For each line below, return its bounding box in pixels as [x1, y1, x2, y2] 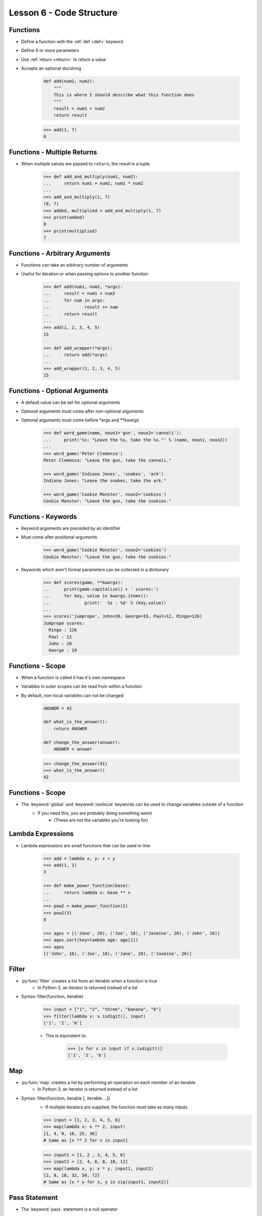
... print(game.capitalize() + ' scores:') [43, 586, 159, 592]
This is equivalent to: [45, 1033, 87, 1038]
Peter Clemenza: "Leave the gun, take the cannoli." [43, 457, 172, 463]
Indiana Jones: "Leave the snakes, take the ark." [43, 478, 167, 483]
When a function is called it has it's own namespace [21, 674, 126, 680]
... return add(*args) [43, 352, 108, 358]
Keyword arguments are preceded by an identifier [21, 525, 121, 531]
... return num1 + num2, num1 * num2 [43, 180, 144, 186]
